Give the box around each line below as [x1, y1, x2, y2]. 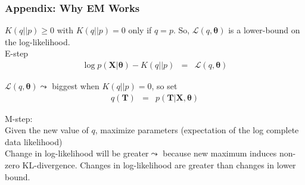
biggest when [52, 80, 99, 92]
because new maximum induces [163, 147, 277, 159]
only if [128, 24, 152, 36]
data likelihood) [5, 135, 63, 148]
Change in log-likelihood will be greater [5, 147, 149, 159]
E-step [5, 47, 29, 59]
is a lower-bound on [228, 24, 300, 36]
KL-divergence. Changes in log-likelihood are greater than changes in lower [22, 159, 296, 171]
